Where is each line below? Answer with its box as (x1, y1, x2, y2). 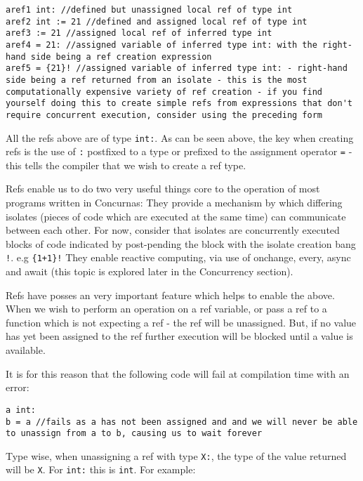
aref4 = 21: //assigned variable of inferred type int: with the (6, 39, 317, 50)
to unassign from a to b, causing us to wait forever (6, 428, 263, 439)
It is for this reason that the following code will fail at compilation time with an (6, 366, 350, 381)
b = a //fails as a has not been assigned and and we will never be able (6, 416, 358, 427)
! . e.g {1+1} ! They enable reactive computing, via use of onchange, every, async (6, 250, 351, 265)
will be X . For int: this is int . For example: (6, 462, 196, 477)
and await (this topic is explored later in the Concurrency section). (6, 264, 293, 279)
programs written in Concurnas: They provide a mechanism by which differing (6, 195, 343, 210)
